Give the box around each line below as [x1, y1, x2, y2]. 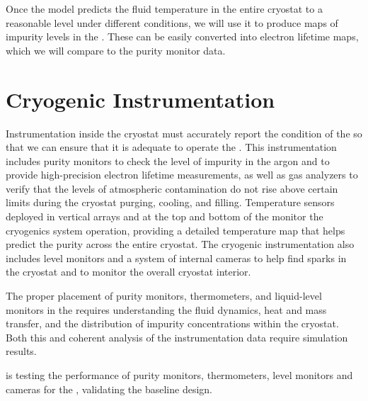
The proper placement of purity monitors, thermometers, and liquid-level [6, 288, 322, 303]
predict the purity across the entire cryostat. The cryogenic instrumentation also [6, 237, 355, 252]
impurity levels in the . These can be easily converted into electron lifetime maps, [6, 29, 359, 44]
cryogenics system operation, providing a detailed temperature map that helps [6, 222, 345, 237]
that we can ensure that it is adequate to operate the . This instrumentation [6, 140, 337, 154]
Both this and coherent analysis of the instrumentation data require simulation [6, 329, 348, 344]
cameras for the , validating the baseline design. [6, 381, 212, 396]
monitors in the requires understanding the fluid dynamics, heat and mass [6, 302, 327, 317]
